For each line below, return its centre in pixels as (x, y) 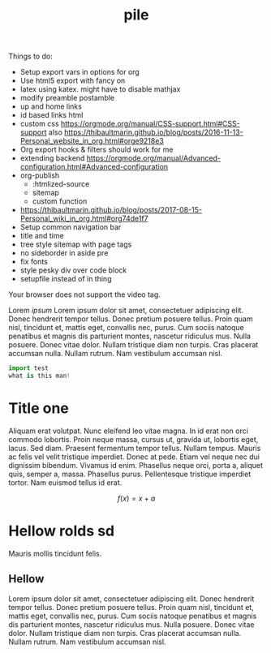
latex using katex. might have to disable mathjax (100, 89)
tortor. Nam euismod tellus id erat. (65, 482)
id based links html (52, 115)
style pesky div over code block (73, 270)
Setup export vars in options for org (80, 72)
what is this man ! (39, 376)
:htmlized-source (61, 184)
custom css (39, 124)
